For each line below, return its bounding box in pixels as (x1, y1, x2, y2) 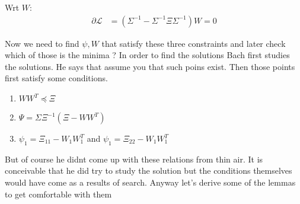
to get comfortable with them (5, 187, 112, 200)
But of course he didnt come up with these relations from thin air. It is (5, 152, 263, 165)
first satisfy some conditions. (5, 72, 108, 84)
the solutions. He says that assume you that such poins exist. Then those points (5, 60, 295, 72)
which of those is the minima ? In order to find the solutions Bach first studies (5, 49, 290, 61)
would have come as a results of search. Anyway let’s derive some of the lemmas (5, 176, 296, 188)
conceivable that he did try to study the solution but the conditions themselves (5, 164, 292, 177)
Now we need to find (5, 37, 79, 49)
